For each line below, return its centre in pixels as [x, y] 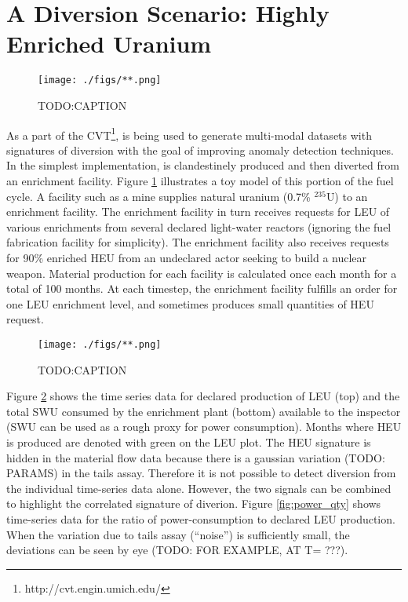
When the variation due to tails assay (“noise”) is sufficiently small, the [178, 534]
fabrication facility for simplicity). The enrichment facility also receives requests [198, 242]
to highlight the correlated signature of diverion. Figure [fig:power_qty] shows [194, 503]
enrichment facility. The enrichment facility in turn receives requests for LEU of [198, 212]
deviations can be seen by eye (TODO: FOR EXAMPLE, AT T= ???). [177, 550]
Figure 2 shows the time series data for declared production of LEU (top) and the [203, 396]
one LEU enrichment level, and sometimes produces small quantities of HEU [190, 303]
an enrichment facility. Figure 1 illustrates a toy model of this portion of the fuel [200, 181]
